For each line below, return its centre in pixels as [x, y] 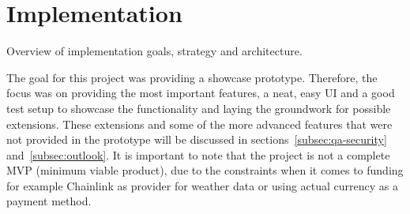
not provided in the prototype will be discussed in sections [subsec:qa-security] [197, 139]
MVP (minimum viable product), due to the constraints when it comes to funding [205, 170]
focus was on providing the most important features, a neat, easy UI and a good [201, 93]
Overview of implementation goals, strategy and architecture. [154, 51]
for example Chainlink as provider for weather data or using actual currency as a [203, 185]
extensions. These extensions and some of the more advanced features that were [199, 124]
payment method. [49, 201]
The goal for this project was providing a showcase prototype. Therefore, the [192, 77]
